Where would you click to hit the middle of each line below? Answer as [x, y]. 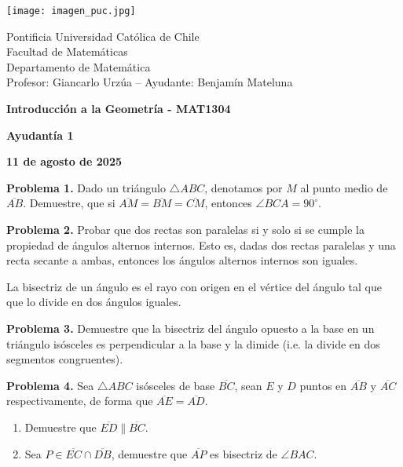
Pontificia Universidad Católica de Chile [103, 36]
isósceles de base [176, 385]
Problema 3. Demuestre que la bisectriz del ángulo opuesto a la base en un [191, 328]
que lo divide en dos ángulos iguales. [94, 302]
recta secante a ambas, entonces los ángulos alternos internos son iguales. [182, 260]
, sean [248, 385]
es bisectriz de [244, 453]
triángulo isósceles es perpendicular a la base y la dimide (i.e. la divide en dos [193, 343]
